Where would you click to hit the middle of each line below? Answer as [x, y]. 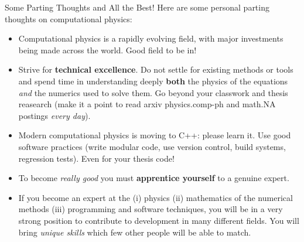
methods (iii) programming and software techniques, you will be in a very [151, 209]
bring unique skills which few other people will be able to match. [135, 232]
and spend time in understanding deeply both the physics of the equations [153, 81]
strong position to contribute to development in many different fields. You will [159, 220]
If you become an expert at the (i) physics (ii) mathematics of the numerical [156, 197]
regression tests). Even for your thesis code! [96, 158]
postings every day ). [54, 115]
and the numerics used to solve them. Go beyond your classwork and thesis [153, 92]
